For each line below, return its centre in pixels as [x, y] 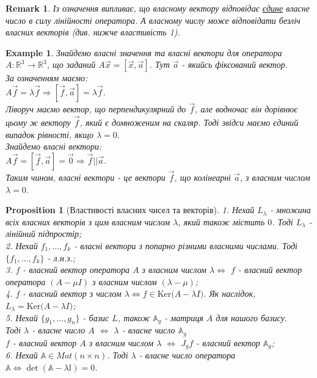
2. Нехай [22, 245]
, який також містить [221, 221]
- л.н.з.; [61, 257]
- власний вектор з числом [72, 293]
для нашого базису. [252, 317]
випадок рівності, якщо [49, 134]
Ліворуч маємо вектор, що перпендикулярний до [96, 109]
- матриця [184, 317]
